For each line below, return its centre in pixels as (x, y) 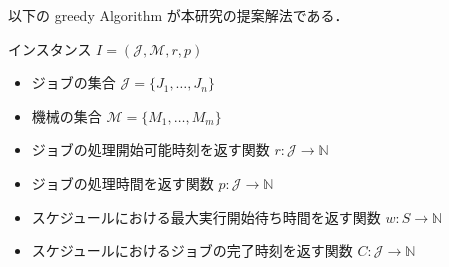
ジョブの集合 (73, 82)
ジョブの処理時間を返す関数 (122, 182)
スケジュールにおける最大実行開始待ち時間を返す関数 (206, 216)
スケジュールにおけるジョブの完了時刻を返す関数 (192, 250)
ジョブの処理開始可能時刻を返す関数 (150, 149)
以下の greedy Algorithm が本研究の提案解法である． (178, 15)
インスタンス (50, 48)
